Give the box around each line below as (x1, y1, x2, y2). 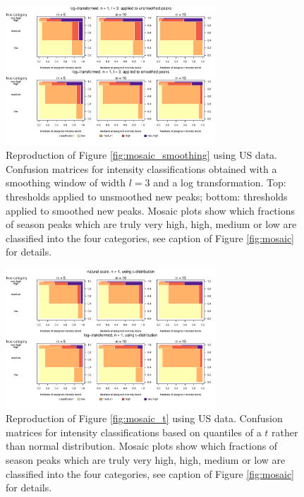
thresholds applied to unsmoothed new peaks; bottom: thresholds (6, 189, 288, 204)
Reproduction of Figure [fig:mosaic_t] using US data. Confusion (6, 411, 283, 426)
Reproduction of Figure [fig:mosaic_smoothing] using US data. (6, 148, 277, 162)
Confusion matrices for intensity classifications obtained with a (6, 161, 277, 176)
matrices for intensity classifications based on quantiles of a (6, 424, 262, 439)
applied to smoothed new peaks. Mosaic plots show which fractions (6, 203, 295, 217)
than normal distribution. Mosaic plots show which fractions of (6, 438, 278, 453)
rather (272, 424, 298, 439)
